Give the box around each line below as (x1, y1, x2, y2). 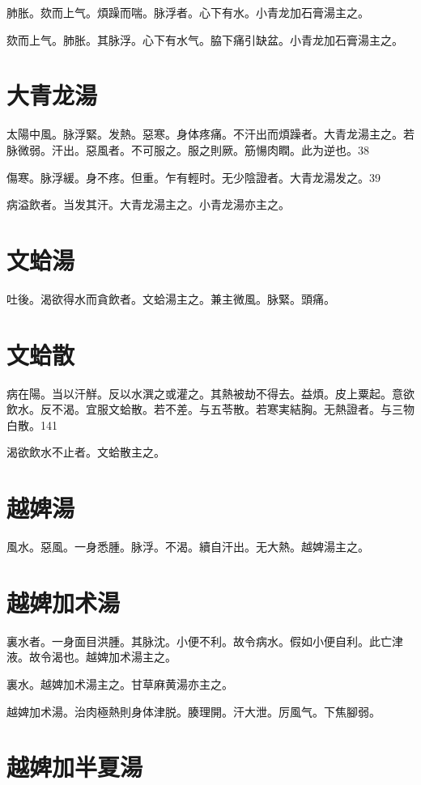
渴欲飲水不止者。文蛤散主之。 (6, 443, 165, 460)
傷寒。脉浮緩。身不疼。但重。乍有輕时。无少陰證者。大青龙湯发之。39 (6, 168, 381, 185)
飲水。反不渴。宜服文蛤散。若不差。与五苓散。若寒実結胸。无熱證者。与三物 (6, 401, 415, 418)
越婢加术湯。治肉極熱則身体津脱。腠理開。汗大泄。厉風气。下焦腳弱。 (6, 702, 381, 719)
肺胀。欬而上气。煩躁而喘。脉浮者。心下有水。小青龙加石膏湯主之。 (6, 4, 369, 20)
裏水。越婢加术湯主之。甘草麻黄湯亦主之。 (6, 675, 233, 692)
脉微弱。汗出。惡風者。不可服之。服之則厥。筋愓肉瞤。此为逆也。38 (6, 141, 369, 158)
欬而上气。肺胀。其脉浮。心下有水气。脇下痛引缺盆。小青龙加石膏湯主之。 (6, 31, 403, 48)
